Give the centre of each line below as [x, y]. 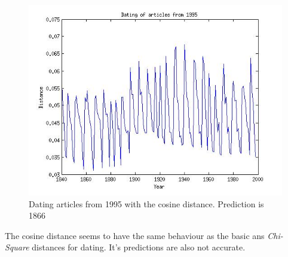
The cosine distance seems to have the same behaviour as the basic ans [135, 235]
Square [17, 247]
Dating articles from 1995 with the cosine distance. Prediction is [146, 203]
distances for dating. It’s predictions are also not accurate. [139, 247]
